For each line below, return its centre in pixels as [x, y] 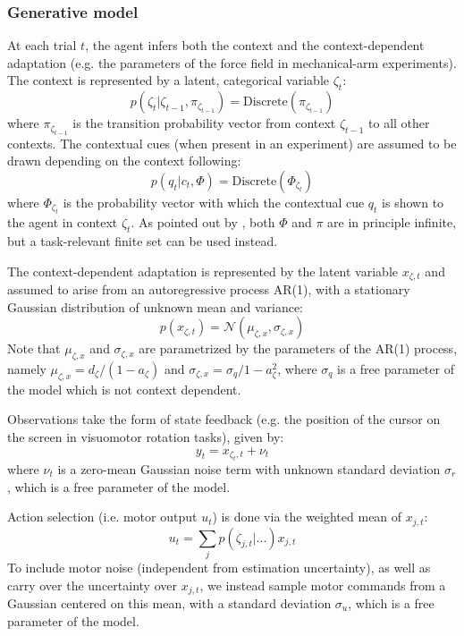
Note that [34, 348]
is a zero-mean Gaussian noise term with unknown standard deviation [249, 469]
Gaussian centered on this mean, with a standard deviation [169, 603]
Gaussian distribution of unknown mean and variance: [156, 306]
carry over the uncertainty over [92, 585]
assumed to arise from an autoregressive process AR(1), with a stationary [209, 289]
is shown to [413, 202]
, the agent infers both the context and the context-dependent [255, 45]
